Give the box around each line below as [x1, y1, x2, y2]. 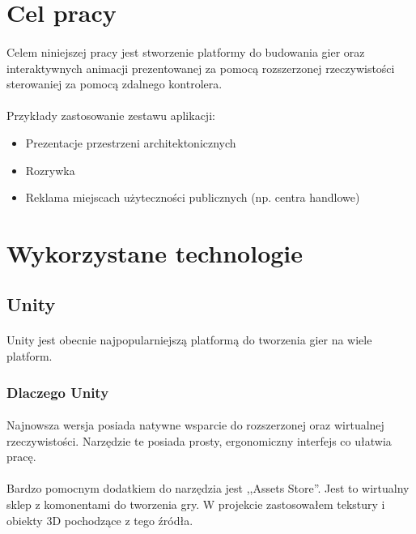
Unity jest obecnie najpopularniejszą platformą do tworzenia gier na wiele [6, 331, 372, 348]
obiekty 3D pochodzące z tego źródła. [6, 511, 193, 528]
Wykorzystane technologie [6, 236, 304, 269]
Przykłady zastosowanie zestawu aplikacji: [6, 107, 215, 124]
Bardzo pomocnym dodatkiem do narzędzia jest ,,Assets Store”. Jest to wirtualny [6, 480, 410, 497]
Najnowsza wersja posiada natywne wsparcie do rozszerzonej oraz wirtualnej [6, 417, 384, 434]
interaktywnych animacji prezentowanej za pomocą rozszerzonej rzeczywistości [6, 59, 395, 76]
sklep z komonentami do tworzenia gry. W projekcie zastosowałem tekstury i [6, 496, 385, 513]
